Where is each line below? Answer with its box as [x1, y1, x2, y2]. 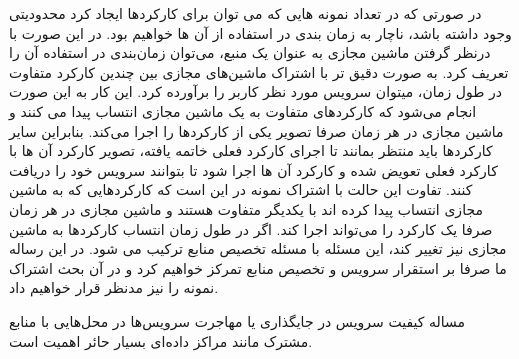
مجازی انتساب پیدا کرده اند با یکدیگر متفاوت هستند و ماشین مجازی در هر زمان [9, 198, 483, 219]
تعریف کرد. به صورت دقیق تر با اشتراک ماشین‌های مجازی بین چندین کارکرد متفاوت [9, 61, 509, 82]
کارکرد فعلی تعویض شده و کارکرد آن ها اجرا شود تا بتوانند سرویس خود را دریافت [9, 159, 498, 180]
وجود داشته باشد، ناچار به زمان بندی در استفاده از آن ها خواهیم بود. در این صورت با [9, 22, 512, 43]
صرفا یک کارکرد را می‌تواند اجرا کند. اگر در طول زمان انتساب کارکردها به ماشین [9, 218, 493, 239]
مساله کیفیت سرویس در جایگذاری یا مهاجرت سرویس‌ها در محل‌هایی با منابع [9, 310, 466, 331]
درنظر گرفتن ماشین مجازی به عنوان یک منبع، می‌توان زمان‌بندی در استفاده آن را [9, 42, 491, 63]
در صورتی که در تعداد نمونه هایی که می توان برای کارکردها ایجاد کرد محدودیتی [9, 3, 482, 23]
